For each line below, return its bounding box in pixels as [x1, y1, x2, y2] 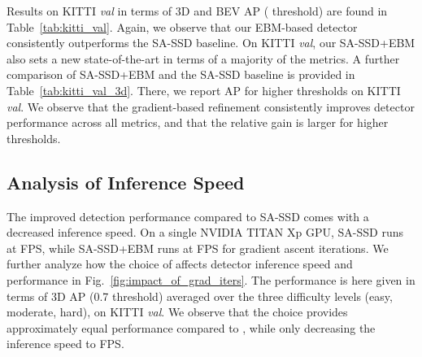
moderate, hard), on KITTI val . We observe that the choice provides [7, 303, 348, 320]
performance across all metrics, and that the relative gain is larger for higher [7, 114, 389, 131]
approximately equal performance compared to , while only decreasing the [7, 319, 376, 336]
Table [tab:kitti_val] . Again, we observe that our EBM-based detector [7, 18, 358, 35]
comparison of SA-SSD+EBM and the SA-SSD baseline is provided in [7, 66, 355, 83]
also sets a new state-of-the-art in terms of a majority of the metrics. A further [7, 50, 400, 67]
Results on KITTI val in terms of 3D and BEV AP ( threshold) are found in [7, 2, 388, 19]
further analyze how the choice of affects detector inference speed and [7, 255, 353, 272]
